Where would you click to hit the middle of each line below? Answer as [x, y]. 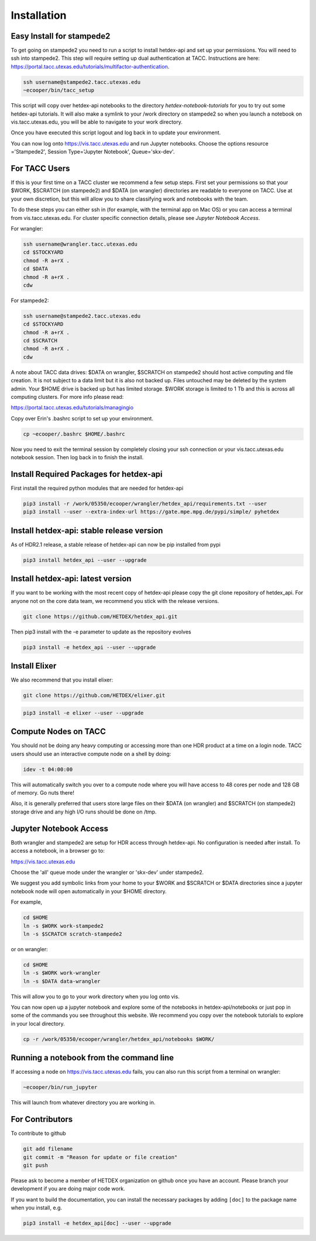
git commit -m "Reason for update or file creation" [100, 1157]
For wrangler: [27, 229]
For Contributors [42, 1119]
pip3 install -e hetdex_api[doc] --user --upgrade [97, 1223]
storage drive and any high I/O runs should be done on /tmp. [84, 812]
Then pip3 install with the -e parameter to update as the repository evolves [101, 632]
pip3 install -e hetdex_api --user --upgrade [90, 647]
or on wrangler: [29, 949]
